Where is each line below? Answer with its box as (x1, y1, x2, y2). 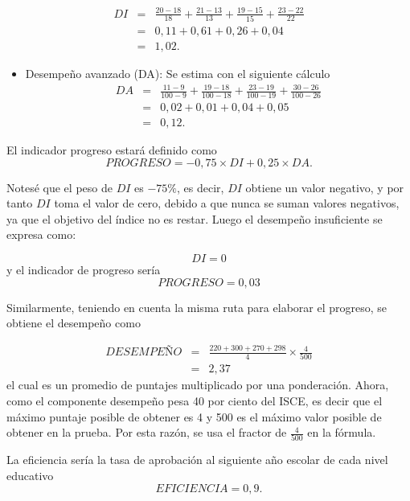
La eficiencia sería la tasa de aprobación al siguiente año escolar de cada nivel (6, 451, 388, 468)
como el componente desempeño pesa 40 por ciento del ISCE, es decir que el (6, 392, 383, 409)
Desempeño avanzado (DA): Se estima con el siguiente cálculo (25, 64, 330, 81)
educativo (6, 467, 54, 484)
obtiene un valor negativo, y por (245, 179, 404, 195)
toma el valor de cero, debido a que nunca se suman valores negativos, (54, 195, 400, 211)
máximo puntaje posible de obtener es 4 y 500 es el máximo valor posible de (6, 408, 382, 425)
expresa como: (6, 226, 76, 243)
